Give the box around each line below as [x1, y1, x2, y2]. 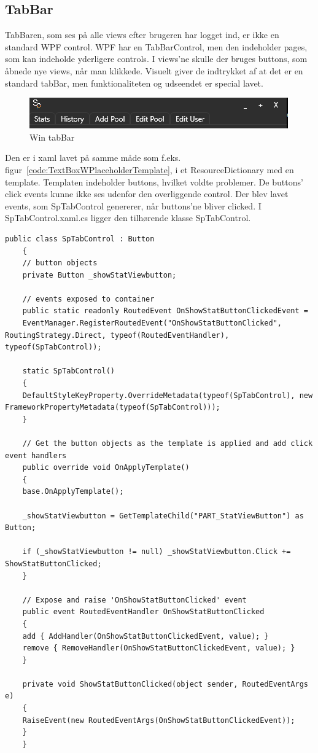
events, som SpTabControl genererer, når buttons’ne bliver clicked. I [5, 199, 262, 212]
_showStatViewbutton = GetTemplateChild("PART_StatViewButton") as [22, 511, 304, 520]
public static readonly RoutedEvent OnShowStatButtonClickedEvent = [22, 306, 308, 316]
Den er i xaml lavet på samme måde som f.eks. [5, 151, 181, 164]
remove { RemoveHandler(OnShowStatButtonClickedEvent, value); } [22, 644, 295, 653]
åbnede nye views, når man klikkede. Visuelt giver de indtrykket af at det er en [5, 64, 303, 77]
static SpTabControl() [22, 367, 115, 376]
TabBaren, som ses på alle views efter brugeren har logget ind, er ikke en [5, 28, 279, 41]
